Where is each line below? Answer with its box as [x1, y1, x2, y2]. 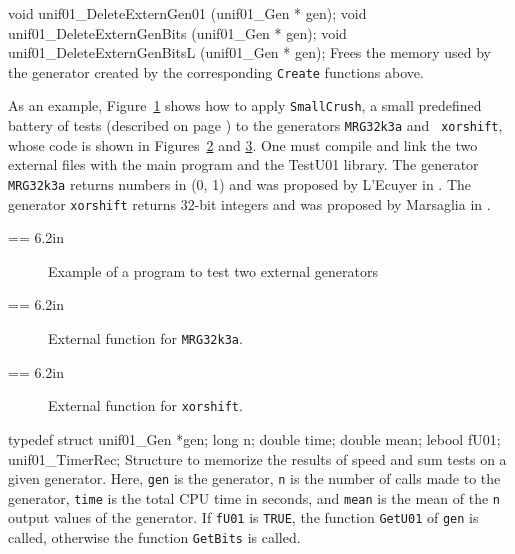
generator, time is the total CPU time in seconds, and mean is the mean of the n [8, 487, 500, 508]
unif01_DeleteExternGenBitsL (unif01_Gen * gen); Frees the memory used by [8, 42, 491, 63]
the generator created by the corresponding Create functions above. [8, 61, 424, 82]
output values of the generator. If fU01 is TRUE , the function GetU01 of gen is [8, 507, 479, 528]
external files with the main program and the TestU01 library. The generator [8, 154, 479, 175]
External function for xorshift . [48, 395, 243, 416]
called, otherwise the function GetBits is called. [8, 527, 301, 548]
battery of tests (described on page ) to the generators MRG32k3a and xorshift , [8, 115, 503, 136]
